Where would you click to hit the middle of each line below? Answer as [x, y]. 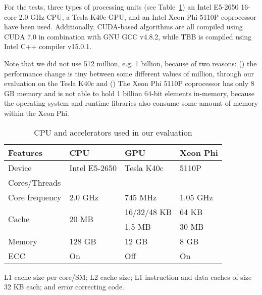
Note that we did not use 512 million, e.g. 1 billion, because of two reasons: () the [130, 63]
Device [20, 167]
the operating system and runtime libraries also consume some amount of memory [131, 103]
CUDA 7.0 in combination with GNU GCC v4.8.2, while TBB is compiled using [128, 36]
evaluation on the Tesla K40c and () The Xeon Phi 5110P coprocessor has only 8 [129, 83]
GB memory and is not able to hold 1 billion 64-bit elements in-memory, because [129, 93]
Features [25, 152]
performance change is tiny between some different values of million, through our [129, 73]
